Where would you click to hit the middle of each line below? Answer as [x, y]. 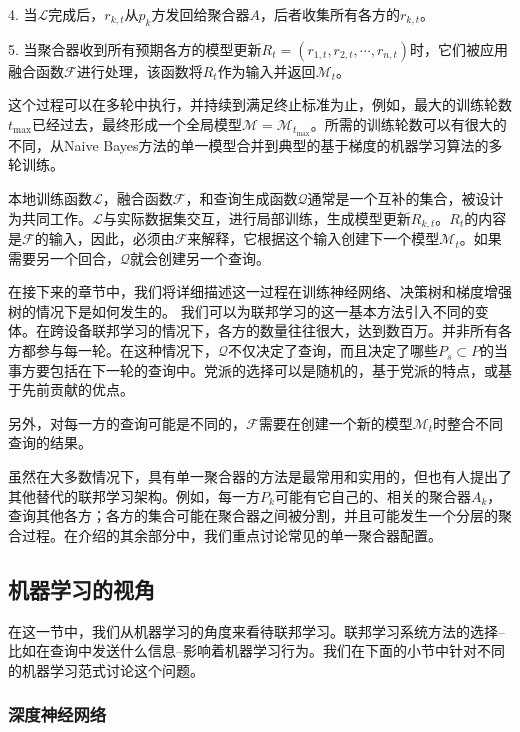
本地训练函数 [50, 198]
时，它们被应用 [459, 48]
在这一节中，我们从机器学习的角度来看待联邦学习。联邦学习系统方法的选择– [256, 630]
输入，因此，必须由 [111, 238]
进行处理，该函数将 [139, 70]
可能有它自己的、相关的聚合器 [372, 495]
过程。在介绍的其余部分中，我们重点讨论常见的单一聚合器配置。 [231, 534]
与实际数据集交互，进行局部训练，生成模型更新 [256, 217]
